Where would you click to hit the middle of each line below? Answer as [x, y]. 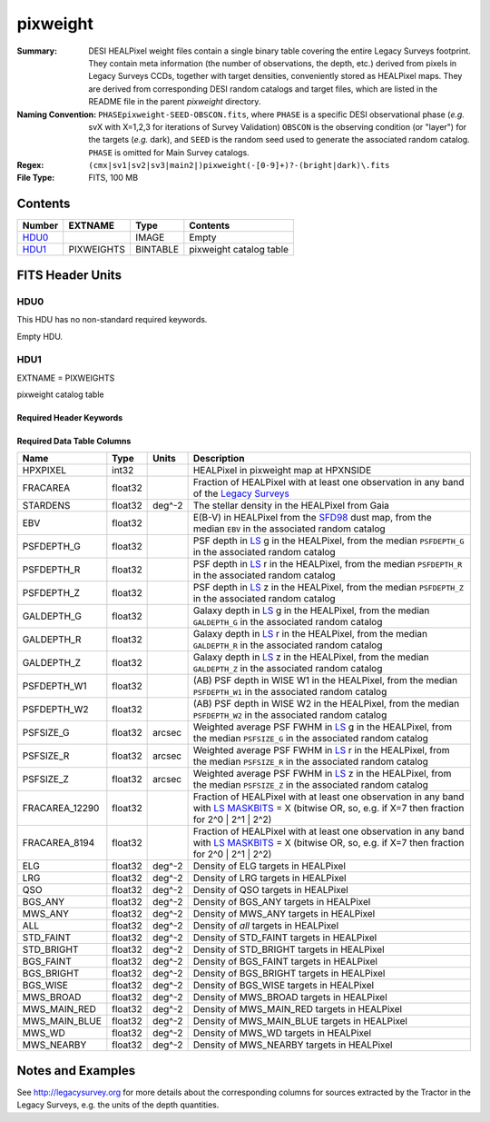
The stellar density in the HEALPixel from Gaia [291, 506]
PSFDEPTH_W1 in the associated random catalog [290, 692]
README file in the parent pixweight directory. [175, 102]
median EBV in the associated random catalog [289, 529]
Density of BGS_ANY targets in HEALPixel [282, 902]
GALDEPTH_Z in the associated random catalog [288, 669]
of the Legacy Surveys [241, 493]
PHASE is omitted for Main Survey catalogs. [169, 152]
